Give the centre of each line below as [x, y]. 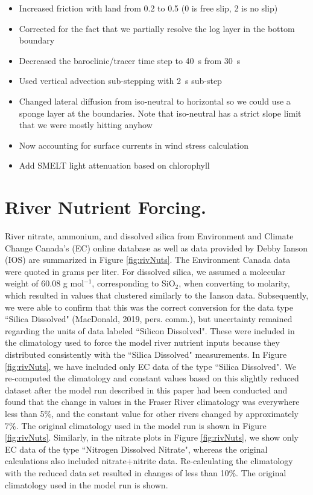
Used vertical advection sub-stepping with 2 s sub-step [120, 81]
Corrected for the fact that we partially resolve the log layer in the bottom [157, 28]
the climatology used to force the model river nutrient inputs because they [142, 342]
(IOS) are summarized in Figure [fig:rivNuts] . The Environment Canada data [148, 260]
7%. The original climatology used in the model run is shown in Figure [136, 425]
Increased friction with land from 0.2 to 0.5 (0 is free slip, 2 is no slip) [148, 8]
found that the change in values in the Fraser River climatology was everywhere [152, 402]
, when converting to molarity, [234, 283]
